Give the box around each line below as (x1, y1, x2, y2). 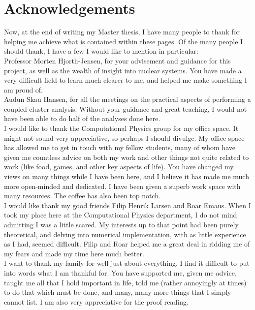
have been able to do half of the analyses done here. (4, 113, 160, 124)
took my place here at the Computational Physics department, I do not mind (4, 210, 237, 220)
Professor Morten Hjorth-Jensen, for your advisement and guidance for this (4, 55, 231, 65)
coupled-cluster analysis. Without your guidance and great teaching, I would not (4, 103, 247, 114)
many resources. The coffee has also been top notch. (4, 190, 161, 201)
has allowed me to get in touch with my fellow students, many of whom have (4, 142, 235, 153)
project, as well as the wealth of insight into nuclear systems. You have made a (4, 65, 242, 75)
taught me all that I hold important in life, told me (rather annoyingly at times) (4, 277, 247, 287)
